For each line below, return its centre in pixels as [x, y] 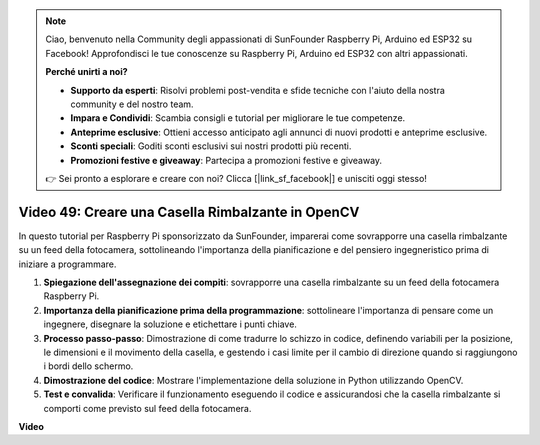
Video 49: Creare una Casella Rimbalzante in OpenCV [189, 211]
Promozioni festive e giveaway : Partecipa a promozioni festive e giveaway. [226, 160]
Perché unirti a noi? [87, 72]
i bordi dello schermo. [88, 366]
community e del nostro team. [132, 104]
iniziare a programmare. [67, 264]
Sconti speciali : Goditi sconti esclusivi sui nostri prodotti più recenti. [211, 146]
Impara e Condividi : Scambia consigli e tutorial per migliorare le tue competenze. [238, 118]
